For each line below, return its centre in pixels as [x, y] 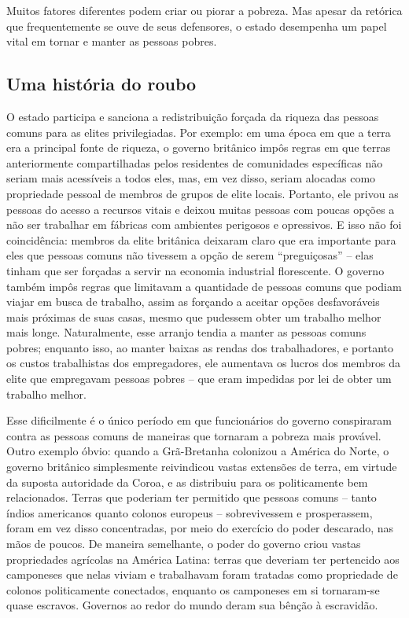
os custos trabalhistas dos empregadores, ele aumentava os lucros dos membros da [204, 363]
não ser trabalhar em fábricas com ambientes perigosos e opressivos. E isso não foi [204, 224]
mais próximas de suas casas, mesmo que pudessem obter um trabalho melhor [194, 316]
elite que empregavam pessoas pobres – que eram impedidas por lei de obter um [199, 379]
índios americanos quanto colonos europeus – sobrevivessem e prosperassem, [190, 512]
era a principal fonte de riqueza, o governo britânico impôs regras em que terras [199, 147]
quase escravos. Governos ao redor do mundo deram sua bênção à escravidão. [192, 605]
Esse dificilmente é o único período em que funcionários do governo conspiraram [199, 420]
